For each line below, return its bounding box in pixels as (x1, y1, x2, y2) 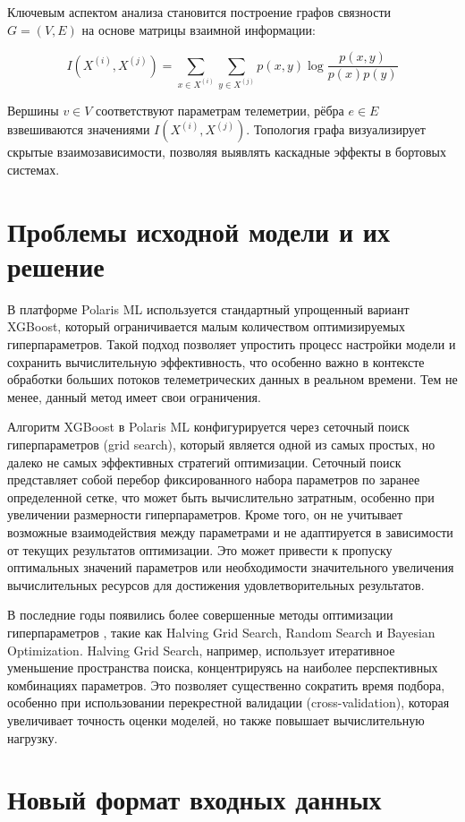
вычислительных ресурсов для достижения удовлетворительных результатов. (7, 575, 425, 594)
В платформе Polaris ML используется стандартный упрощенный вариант (7, 299, 410, 318)
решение (7, 247, 105, 284)
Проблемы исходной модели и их (7, 212, 390, 249)
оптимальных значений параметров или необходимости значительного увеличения (7, 558, 454, 577)
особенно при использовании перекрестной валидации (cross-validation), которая (7, 693, 450, 712)
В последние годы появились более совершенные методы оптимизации (7, 605, 393, 624)
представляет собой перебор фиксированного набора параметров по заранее (7, 470, 420, 489)
